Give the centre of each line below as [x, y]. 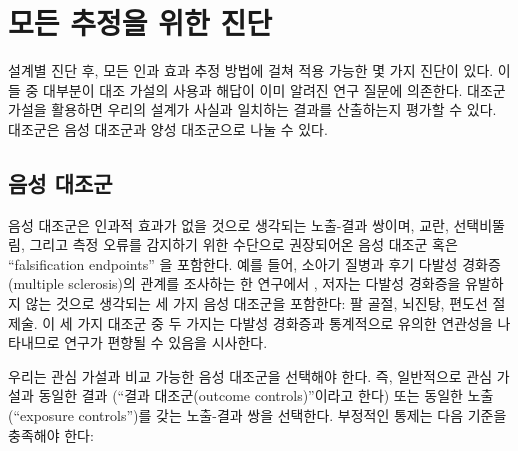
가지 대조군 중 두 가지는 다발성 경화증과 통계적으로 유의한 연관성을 [285, 322]
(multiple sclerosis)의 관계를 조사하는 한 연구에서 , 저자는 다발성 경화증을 [234, 283]
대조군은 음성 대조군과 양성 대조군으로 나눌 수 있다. [168, 128]
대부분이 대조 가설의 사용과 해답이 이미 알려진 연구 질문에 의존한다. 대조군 [274, 89]
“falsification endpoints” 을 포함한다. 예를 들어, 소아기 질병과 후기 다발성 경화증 [254, 263]
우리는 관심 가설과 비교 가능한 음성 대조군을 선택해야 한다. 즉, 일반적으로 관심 [250, 375]
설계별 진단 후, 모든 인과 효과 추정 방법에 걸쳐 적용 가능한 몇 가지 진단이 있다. [251, 70]
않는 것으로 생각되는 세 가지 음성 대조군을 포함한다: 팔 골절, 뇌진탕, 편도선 [256, 303]
